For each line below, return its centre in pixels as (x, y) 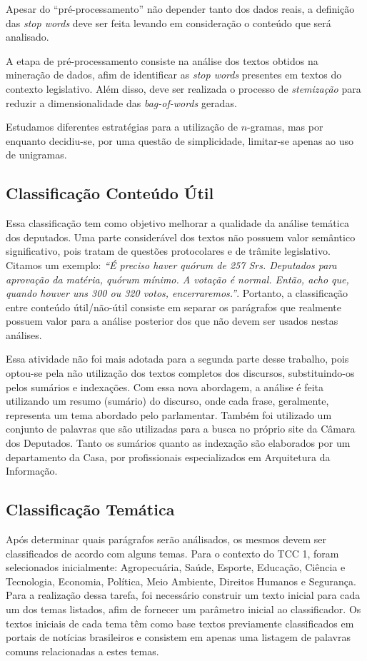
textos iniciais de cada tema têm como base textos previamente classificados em (180, 623)
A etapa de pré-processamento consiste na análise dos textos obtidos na (162, 60)
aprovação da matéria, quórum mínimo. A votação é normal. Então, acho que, (177, 279)
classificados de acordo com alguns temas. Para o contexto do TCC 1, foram (172, 553)
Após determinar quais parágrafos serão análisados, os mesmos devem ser (166, 539)
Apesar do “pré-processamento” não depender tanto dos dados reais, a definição (180, 9)
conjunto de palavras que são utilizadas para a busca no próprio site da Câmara (181, 429)
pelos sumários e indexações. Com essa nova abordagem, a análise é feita (165, 387)
